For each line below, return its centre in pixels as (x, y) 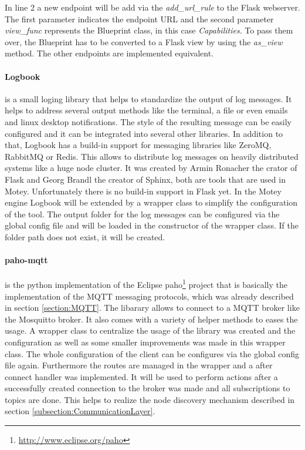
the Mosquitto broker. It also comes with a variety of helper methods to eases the (151, 319)
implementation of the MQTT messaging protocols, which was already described (149, 296)
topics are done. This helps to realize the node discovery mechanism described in (150, 399)
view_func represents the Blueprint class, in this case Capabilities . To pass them (149, 30)
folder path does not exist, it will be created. (85, 236)
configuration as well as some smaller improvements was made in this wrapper (145, 342)
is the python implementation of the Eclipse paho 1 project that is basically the (146, 283)
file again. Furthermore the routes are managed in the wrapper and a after (139, 365)
